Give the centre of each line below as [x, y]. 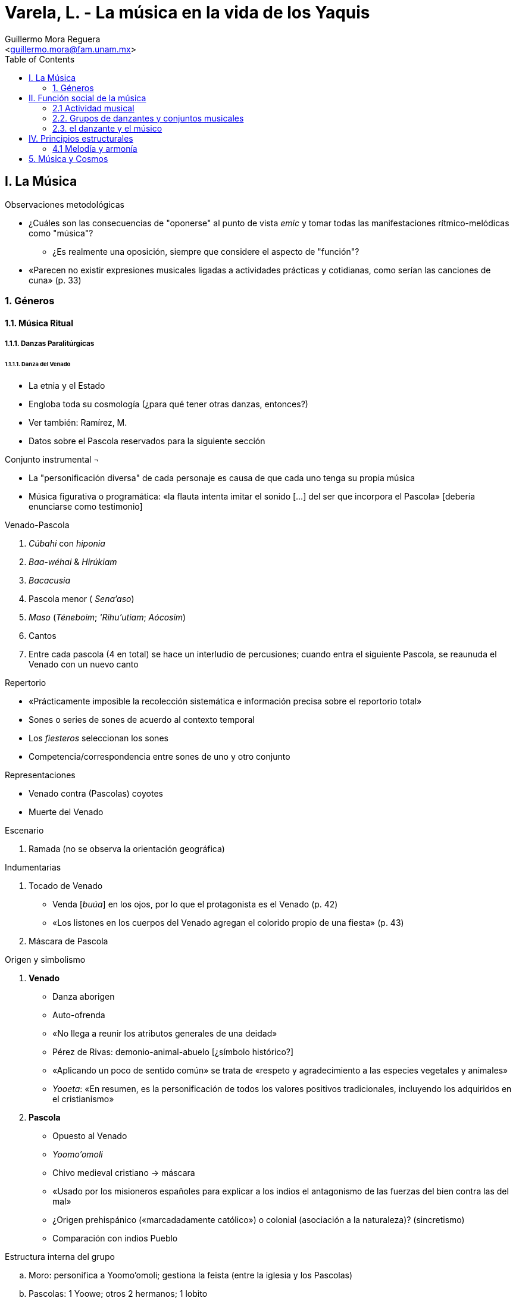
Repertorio [26, 682]
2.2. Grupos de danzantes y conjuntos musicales [148, 118]
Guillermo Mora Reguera [53, 39]
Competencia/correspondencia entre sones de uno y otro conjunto [160, 756]
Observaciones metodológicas [65, 204]
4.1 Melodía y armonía [95, 148]
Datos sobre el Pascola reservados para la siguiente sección [147, 441]
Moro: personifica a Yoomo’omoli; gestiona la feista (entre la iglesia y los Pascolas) [191, 1275]
